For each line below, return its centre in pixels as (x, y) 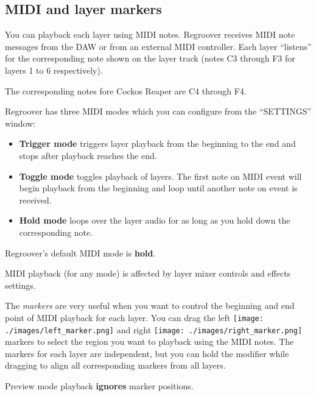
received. (35, 200)
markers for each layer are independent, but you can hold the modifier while (147, 353)
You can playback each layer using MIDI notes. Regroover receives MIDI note (150, 34)
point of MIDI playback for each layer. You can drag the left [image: (134, 317)
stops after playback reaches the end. (88, 155)
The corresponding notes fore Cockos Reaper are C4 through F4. (126, 90)
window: (20, 123)
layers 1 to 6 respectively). (54, 70)
